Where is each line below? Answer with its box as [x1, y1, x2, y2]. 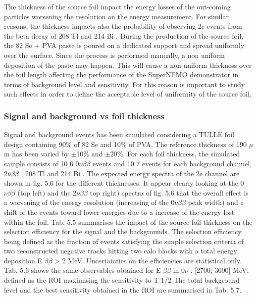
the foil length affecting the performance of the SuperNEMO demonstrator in [4, 69, 239, 80]
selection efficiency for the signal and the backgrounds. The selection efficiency [4, 226, 242, 237]
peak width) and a [188, 197, 244, 207]
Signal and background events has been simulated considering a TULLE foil [4, 129, 234, 140]
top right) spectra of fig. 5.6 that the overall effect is [90, 187, 249, 198]
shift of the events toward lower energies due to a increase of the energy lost [4, 206, 235, 217]
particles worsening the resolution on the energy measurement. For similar [4, 11, 229, 21]
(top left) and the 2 [17, 187, 77, 198]
